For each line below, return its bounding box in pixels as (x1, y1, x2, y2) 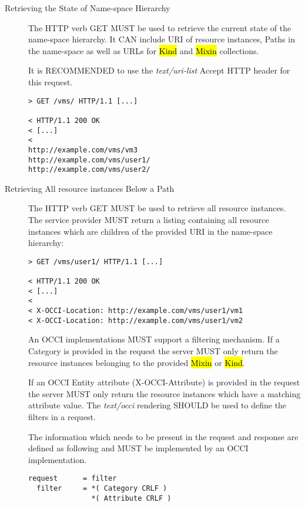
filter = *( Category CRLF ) (36, 484, 167, 492)
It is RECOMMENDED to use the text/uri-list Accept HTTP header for (28, 64, 290, 76)
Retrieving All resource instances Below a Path (5, 182, 175, 194)
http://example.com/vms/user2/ (28, 165, 150, 174)
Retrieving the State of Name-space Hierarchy (5, 2, 170, 14)
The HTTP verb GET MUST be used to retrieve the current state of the (28, 21, 291, 34)
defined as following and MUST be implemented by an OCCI (28, 442, 249, 454)
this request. (28, 75, 73, 88)
